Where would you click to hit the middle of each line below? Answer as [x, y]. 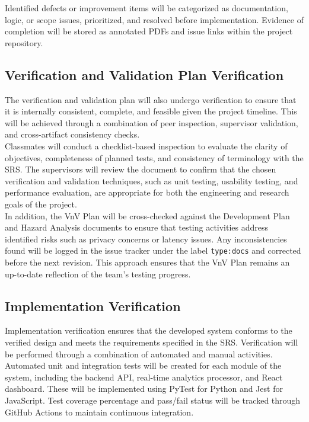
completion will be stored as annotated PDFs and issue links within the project [149, 31]
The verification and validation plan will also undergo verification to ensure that [151, 99]
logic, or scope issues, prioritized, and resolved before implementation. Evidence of [154, 19]
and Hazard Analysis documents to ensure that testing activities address [137, 227]
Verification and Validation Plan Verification [144, 74]
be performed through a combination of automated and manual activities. [139, 354]
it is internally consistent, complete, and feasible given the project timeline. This [151, 111]
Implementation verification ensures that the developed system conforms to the [149, 330]
